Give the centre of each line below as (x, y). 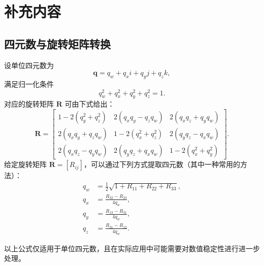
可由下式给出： (90, 104)
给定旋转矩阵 (25, 164)
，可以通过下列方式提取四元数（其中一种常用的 (162, 164)
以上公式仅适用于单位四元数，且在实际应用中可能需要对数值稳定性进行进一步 (132, 248)
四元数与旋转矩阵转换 (57, 43)
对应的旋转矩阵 (29, 104)
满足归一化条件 (29, 84)
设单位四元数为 (29, 65)
